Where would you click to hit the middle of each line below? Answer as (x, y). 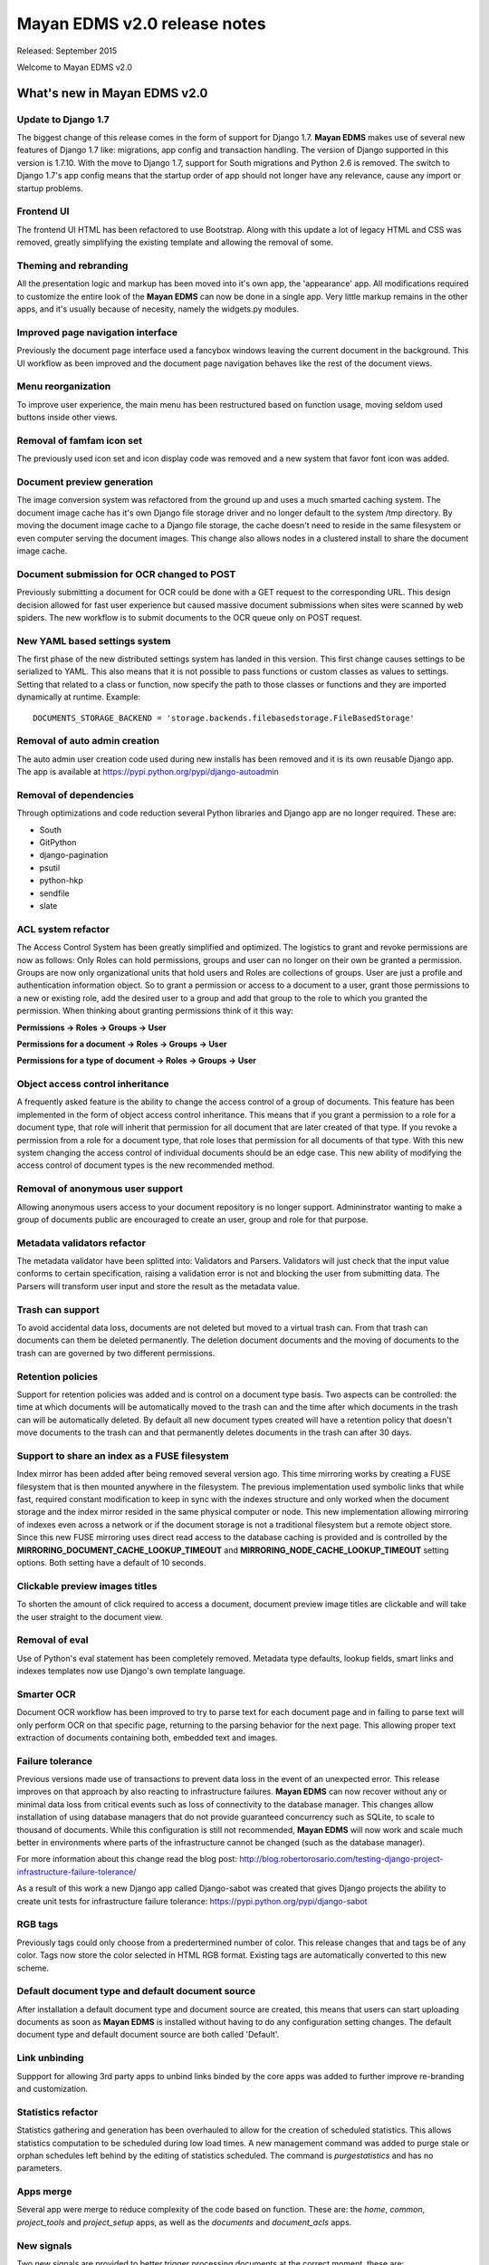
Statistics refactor (58, 2112)
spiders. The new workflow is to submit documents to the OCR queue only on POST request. (189, 617)
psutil (50, 867)
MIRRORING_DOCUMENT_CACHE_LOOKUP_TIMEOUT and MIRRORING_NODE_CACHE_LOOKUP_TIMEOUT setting (233, 1550)
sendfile (54, 893)
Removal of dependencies (76, 795)
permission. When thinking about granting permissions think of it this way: (155, 1011)
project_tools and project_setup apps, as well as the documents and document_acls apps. (184, 2222)
